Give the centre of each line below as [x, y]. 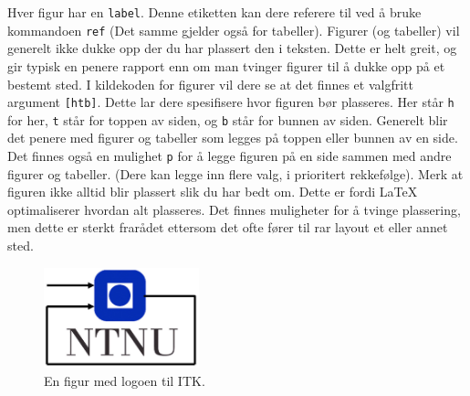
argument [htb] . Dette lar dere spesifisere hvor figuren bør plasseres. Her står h [231, 102]
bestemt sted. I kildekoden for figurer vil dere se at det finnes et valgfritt [210, 84]
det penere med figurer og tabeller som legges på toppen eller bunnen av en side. [233, 138]
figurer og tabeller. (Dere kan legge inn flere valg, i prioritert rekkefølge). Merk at [235, 173]
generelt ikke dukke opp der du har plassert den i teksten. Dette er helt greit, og [232, 48]
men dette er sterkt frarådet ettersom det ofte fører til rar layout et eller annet [228, 227]
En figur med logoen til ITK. [125, 380]
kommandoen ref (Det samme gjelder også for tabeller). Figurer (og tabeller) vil [234, 30]
